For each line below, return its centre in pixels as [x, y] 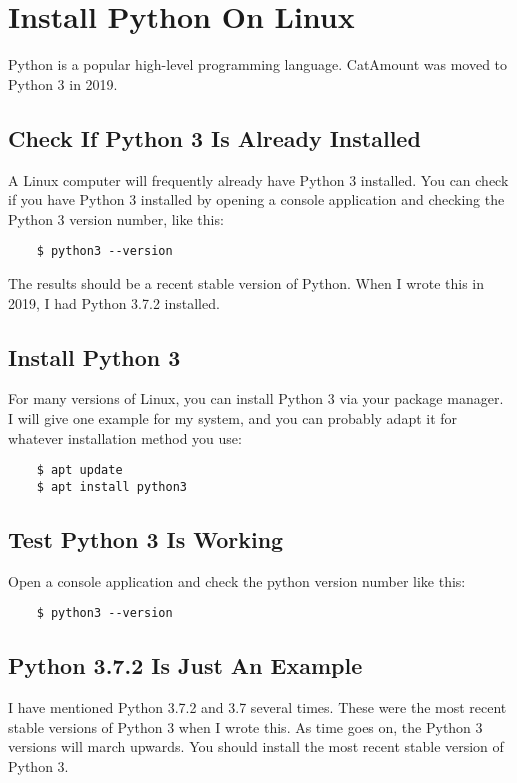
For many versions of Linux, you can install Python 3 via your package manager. [256, 398]
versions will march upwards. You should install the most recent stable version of [256, 746]
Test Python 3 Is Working [146, 538]
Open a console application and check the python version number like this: [237, 580]
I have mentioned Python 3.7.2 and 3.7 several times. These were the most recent [257, 707]
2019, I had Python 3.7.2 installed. [114, 302]
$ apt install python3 [111, 486]
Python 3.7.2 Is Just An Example [185, 665]
